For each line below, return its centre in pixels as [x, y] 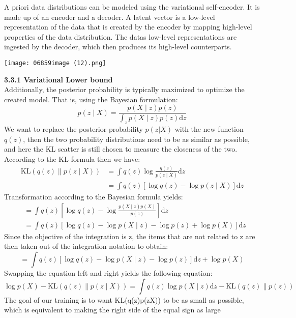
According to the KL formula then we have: [72, 158]
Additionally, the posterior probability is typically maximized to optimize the [124, 89]
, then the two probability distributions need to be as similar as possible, [136, 139]
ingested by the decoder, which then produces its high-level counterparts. [118, 47]
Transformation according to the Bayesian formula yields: [94, 197]
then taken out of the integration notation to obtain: [86, 246]
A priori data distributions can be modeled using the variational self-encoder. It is [132, 7]
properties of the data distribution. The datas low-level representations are [121, 36]
